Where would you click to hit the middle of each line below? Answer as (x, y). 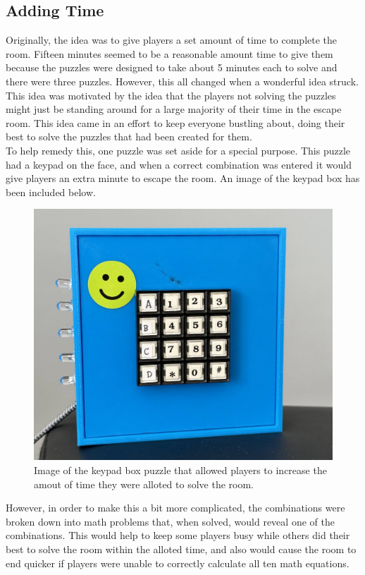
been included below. (51, 192)
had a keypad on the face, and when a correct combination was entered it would (179, 164)
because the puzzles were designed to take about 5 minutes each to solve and (172, 67)
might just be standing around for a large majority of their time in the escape (174, 109)
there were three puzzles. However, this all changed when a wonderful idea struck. (182, 81)
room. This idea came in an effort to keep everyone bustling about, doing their (175, 122)
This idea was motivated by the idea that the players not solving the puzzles (171, 95)
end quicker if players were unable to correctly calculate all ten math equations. (178, 563)
